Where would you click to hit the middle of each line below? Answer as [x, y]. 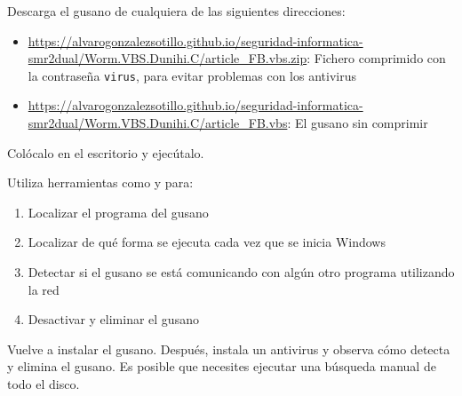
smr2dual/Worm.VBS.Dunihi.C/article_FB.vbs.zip [167, 58]
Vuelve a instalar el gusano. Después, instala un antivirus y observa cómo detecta [229, 348]
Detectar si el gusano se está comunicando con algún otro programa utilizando [241, 272]
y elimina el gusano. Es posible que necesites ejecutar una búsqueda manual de [222, 366]
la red [44, 289]
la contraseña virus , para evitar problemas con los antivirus [192, 75]
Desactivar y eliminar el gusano [113, 319]
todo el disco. [44, 383]
